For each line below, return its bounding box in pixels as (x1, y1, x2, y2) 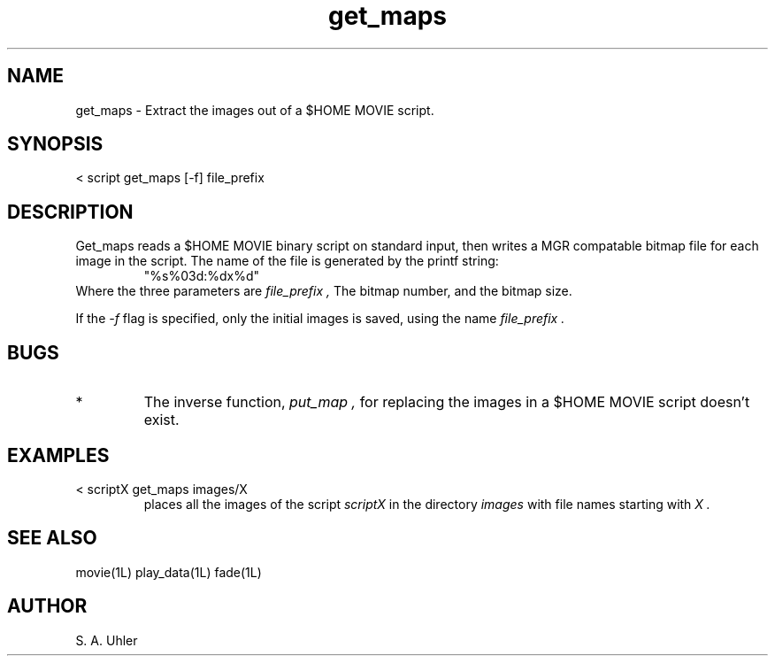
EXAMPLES (7, 443, 110, 466)
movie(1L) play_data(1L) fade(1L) (75, 564, 262, 580)
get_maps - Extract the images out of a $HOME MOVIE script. (75, 102, 434, 118)
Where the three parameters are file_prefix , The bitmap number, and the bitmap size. (75, 283, 572, 299)
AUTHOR (7, 595, 88, 618)
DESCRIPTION (7, 200, 134, 223)
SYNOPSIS (7, 133, 104, 156)
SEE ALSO (7, 527, 97, 550)
